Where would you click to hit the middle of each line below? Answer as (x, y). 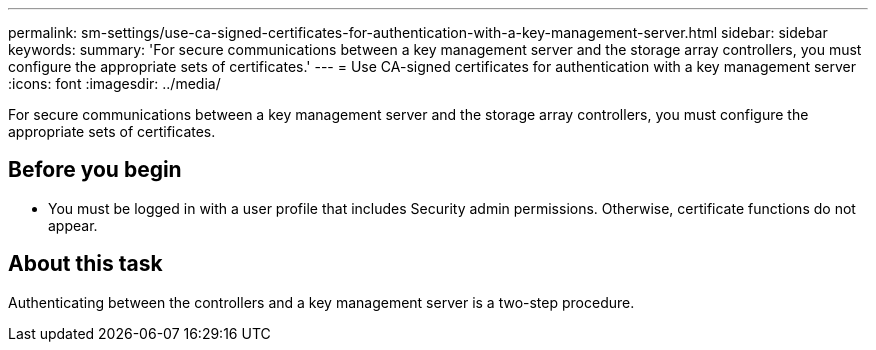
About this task (85, 264)
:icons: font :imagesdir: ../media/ (114, 83)
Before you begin (95, 170)
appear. (73, 225)
